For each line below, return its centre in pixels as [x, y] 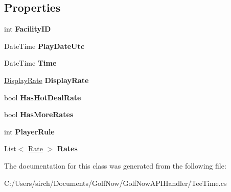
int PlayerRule [29, 131]
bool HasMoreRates [39, 114]
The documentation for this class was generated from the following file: [115, 165]
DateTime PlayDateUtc [44, 46]
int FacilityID [28, 29]
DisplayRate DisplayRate [47, 80]
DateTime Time [30, 63]
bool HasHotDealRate [43, 97]
